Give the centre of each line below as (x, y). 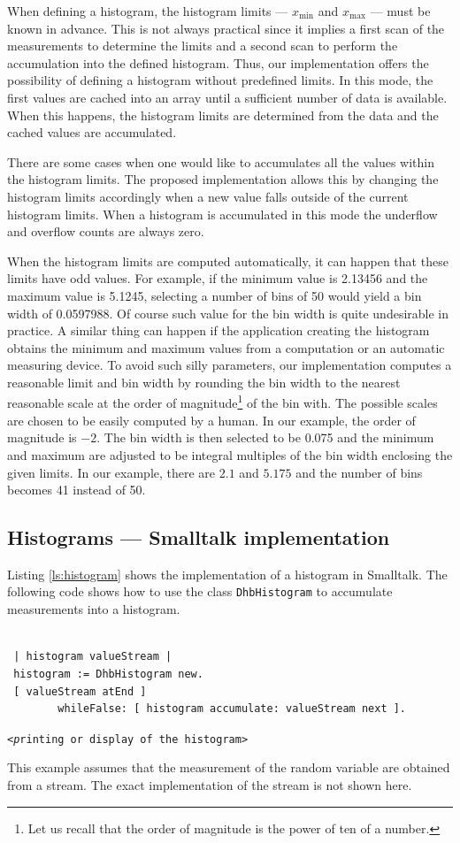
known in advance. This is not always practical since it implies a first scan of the (226, 28)
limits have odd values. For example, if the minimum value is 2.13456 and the (218, 278)
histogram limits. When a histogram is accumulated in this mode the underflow (222, 214)
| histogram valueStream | (93, 657)
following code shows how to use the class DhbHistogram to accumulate (200, 591)
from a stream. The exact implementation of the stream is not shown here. (210, 784)
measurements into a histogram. (94, 609)
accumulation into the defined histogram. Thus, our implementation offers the (218, 62)
